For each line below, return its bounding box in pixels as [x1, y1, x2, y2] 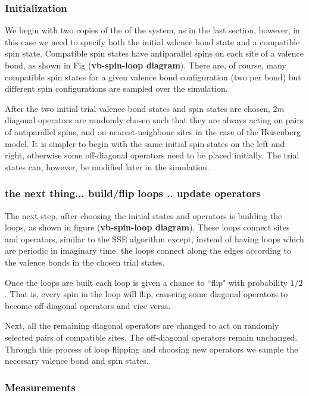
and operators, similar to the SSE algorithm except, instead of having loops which [5, 232, 304, 245]
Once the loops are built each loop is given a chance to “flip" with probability [5, 276, 288, 288]
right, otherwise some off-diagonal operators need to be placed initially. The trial [5, 149, 299, 161]
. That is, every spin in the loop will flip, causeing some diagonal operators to [5, 288, 288, 300]
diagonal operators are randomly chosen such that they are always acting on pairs [5, 114, 304, 126]
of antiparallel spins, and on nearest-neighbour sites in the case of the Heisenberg [5, 125, 301, 138]
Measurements [5, 379, 76, 394]
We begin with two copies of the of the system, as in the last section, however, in [5, 24, 300, 36]
